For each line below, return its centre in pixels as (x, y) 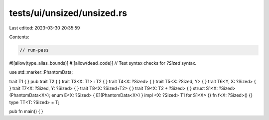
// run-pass (34, 50)
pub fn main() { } (26, 112)
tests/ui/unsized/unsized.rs (68, 13)
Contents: (19, 37)
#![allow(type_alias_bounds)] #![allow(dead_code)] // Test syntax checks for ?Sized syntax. (103, 63)
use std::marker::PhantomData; (41, 72)
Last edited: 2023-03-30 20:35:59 (45, 28)
